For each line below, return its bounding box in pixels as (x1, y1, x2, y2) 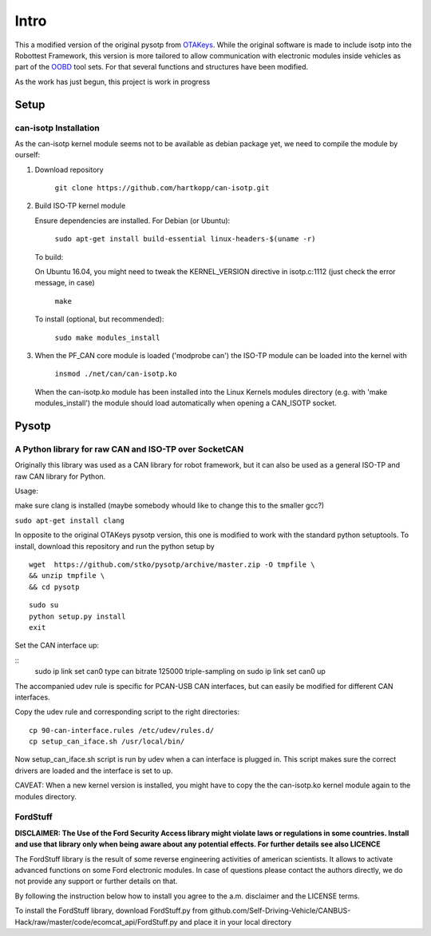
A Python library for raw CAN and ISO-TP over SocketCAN (14, 444, 244, 455)
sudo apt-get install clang (14, 516, 125, 525)
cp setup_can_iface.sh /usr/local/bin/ (29, 737, 185, 747)
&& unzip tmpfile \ (29, 572, 105, 580)
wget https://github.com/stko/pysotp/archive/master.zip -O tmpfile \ (29, 560, 315, 569)
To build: (34, 252, 64, 261)
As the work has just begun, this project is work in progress (14, 77, 211, 86)
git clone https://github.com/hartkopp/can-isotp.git (54, 184, 270, 193)
